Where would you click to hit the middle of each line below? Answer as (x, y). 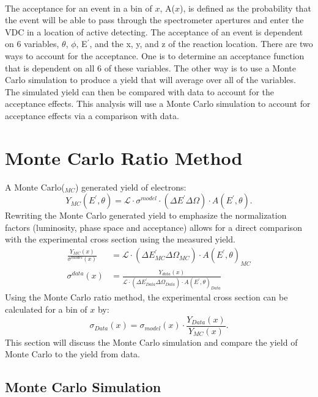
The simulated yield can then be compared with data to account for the (139, 91)
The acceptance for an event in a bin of (79, 8)
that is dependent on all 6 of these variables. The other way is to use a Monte (151, 67)
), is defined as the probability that (245, 8)
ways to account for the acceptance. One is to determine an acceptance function (155, 55)
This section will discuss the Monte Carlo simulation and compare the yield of (151, 342)
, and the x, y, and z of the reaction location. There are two (201, 44)
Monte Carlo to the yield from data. (72, 354)
